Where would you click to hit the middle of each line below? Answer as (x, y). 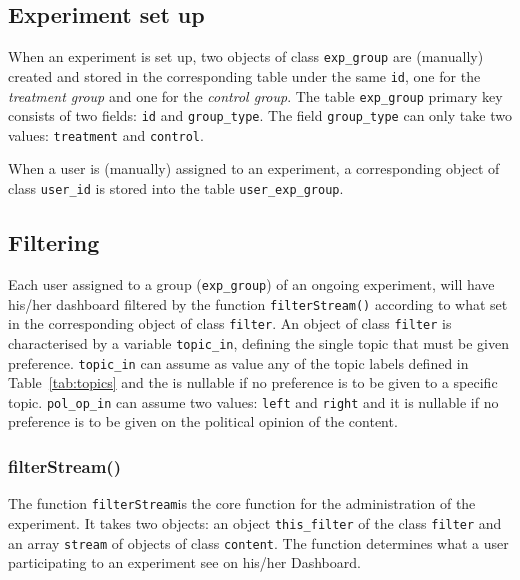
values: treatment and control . (106, 134)
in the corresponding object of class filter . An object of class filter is (230, 323)
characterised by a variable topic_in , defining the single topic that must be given (258, 342)
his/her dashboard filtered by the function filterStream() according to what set (258, 303)
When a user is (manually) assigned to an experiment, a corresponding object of (254, 168)
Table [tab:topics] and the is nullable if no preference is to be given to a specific (253, 382)
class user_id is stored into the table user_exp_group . (176, 188)
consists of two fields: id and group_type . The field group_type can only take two (260, 115)
